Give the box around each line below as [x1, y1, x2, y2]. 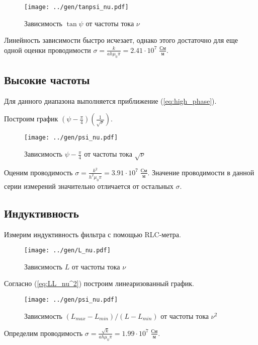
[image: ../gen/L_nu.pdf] [24, 247, 111, 254]
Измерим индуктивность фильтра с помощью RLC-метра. [4, 229, 181, 239]
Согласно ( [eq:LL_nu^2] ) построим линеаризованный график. [4, 278, 195, 289]
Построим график [4, 113, 58, 124]
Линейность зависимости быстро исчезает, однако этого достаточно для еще [4, 35, 238, 45]
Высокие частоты [4, 72, 90, 88]
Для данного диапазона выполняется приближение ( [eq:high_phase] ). [4, 95, 217, 106]
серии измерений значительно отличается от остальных [4, 180, 174, 191]
